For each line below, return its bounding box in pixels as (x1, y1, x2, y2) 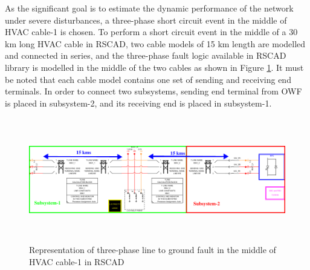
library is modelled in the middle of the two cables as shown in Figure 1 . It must (5, 61, 304, 73)
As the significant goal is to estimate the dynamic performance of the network (5, 2, 294, 14)
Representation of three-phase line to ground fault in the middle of (29, 243, 276, 256)
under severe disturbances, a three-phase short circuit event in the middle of (5, 13, 287, 26)
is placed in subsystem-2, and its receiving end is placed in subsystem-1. (5, 96, 272, 109)
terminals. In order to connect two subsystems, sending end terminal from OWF (5, 85, 302, 97)
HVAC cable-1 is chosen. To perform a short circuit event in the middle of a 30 (5, 25, 298, 38)
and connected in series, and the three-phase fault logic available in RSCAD (5, 49, 286, 62)
